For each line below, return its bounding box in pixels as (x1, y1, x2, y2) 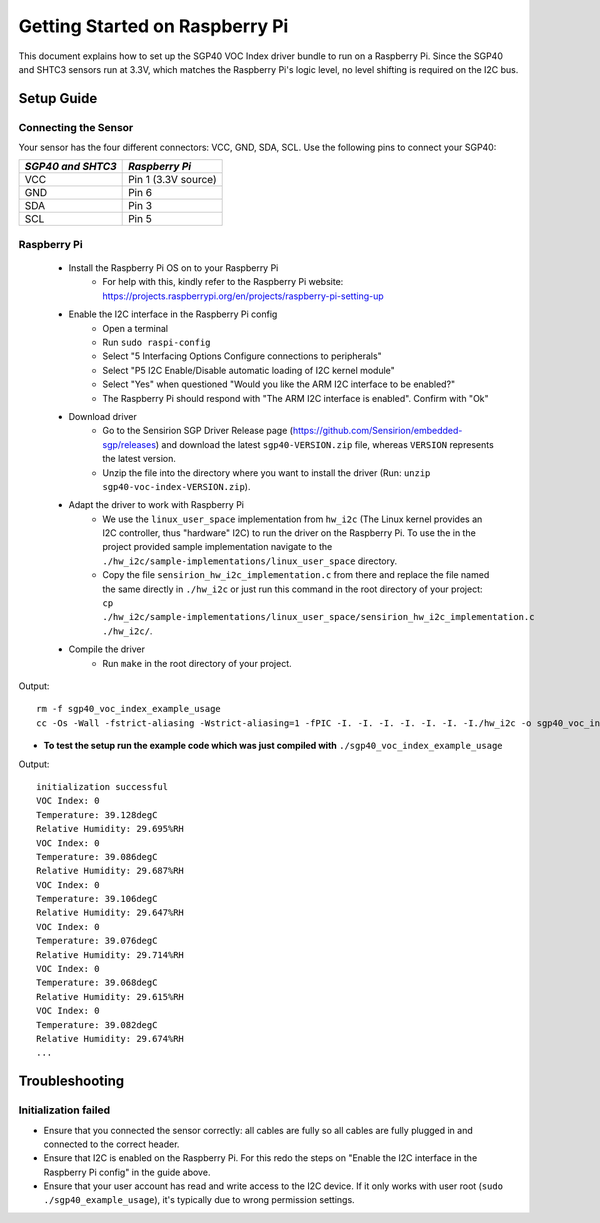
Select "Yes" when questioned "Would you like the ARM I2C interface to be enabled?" (102, 378, 456, 390)
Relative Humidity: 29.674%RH (36, 1033, 185, 1044)
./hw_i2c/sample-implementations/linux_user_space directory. (102, 555, 398, 567)
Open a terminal (102, 322, 169, 334)
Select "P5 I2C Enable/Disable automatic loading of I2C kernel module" (102, 364, 395, 376)
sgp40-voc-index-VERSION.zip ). (102, 480, 251, 492)
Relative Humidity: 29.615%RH (36, 991, 185, 1002)
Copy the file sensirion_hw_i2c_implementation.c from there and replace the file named (102, 569, 490, 581)
